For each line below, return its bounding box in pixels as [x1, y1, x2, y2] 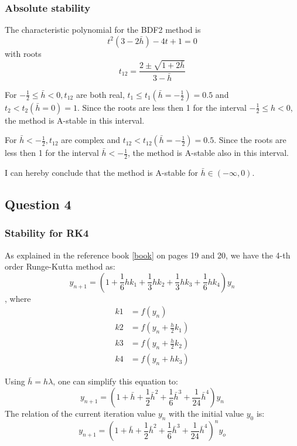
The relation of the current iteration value [5, 407, 156, 420]
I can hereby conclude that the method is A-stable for [5, 166, 198, 178]
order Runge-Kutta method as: [5, 260, 115, 273]
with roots [5, 47, 42, 59]
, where [5, 292, 31, 304]
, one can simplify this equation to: [53, 375, 179, 387]
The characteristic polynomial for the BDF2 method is [5, 23, 201, 36]
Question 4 [5, 195, 71, 213]
